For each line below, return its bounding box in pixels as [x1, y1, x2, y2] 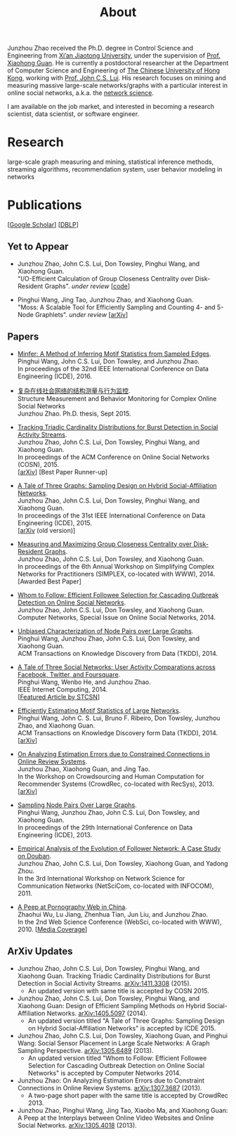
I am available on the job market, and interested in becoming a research [7, 103, 214, 111]
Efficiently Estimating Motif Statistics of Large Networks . [17, 706, 181, 714]
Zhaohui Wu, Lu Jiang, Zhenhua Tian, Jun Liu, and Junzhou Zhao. [17, 910, 209, 918]
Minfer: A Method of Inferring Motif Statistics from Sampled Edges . [17, 349, 212, 358]
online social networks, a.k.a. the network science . [7, 89, 155, 97]
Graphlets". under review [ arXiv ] [34, 310, 129, 318]
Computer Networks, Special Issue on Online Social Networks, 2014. [17, 613, 216, 621]
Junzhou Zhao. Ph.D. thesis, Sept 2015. [17, 409, 131, 418]
